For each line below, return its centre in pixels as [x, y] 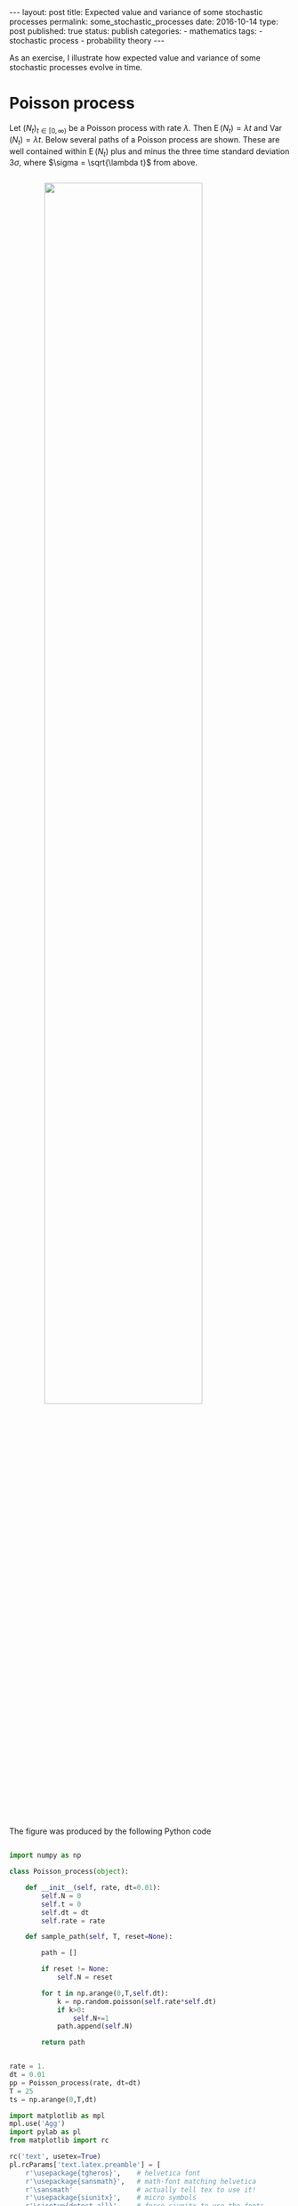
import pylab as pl [45, 2132]
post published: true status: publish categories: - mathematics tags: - [136, 31]
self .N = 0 [61, 1896]
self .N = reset [85, 1978]
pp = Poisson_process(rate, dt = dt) [75, 2083]
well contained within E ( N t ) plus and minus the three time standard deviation [149, 152]
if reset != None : [75, 1969]
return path [64, 2043]
